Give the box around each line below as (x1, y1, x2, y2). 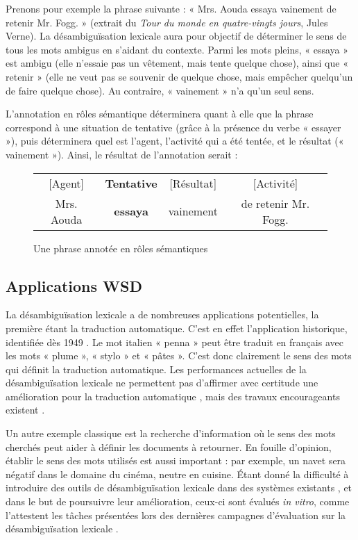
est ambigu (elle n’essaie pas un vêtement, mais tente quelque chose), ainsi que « (6, 56, 348, 70)
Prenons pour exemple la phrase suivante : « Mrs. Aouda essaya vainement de (6, 1, 336, 15)
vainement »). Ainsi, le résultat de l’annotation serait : (6, 147, 238, 161)
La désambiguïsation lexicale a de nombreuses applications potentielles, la (6, 307, 319, 322)
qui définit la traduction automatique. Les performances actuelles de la (6, 361, 307, 376)
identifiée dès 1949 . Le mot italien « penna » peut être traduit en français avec (6, 334, 343, 349)
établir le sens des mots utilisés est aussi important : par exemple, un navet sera (6, 453, 346, 468)
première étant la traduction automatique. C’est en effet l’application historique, (6, 320, 348, 335)
